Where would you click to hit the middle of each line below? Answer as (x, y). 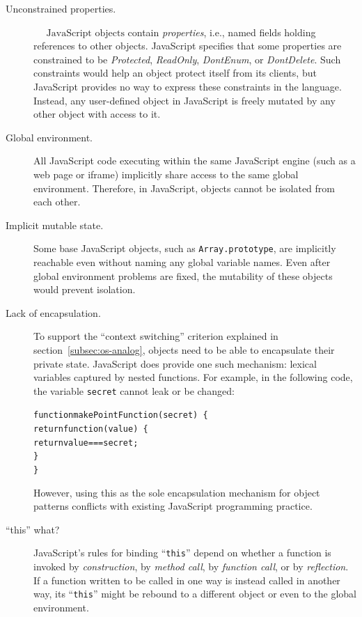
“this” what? (33, 529)
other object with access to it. (97, 114)
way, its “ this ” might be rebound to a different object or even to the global (195, 594)
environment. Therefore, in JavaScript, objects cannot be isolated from (184, 188)
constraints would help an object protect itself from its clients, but (175, 73)
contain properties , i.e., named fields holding (222, 32)
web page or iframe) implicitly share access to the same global (166, 174)
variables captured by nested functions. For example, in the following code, (193, 377)
